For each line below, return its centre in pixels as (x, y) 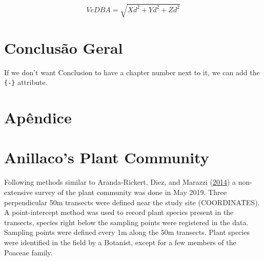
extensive (18, 192)
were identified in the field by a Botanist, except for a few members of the (120, 242)
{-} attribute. (26, 82)
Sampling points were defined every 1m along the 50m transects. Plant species (127, 232)
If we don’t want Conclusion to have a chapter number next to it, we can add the (132, 72)
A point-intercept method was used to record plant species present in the (119, 212)
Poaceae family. (28, 252)
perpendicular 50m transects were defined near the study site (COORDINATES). (132, 202)
